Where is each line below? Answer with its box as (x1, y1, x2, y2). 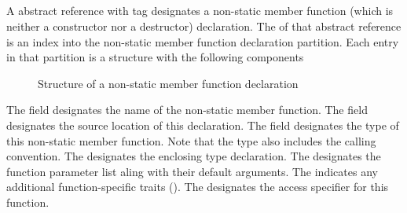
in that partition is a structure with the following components (6, 49, 304, 65)
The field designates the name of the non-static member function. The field (6, 101, 368, 118)
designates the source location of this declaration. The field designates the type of (6, 116, 399, 133)
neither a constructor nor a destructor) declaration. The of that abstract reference (6, 17, 401, 34)
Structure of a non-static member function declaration (38, 75, 299, 91)
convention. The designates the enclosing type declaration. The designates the (6, 148, 381, 164)
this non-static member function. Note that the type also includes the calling (6, 132, 376, 149)
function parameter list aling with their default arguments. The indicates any (6, 163, 378, 179)
